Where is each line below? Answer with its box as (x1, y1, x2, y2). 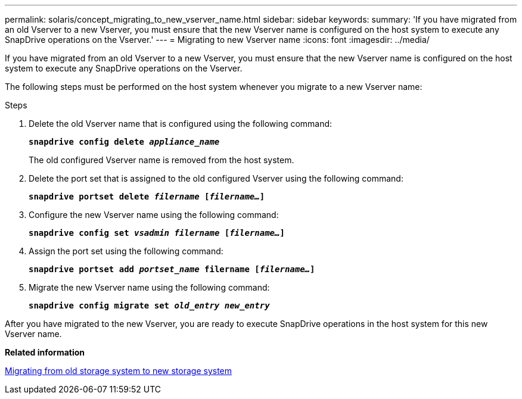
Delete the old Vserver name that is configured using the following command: (29, 119, 333, 129)
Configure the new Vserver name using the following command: (29, 210, 279, 220)
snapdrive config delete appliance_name (29, 137, 220, 146)
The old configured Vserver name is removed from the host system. (29, 155, 294, 165)
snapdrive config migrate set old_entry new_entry (29, 301, 270, 310)
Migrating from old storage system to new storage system (5, 366, 232, 376)
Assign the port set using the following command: (29, 246, 223, 256)
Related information (5, 347, 85, 357)
